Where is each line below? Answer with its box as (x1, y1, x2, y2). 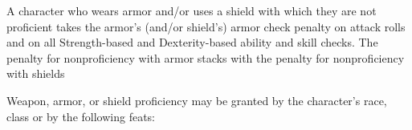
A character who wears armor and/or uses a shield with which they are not (6, 2, 377, 18)
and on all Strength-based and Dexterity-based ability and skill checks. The (6, 34, 378, 51)
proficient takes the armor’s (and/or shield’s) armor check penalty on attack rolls (6, 18, 406, 35)
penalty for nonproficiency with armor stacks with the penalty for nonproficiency (6, 49, 405, 66)
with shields (6, 65, 65, 82)
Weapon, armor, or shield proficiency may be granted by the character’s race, (6, 91, 387, 108)
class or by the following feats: (6, 108, 155, 124)
